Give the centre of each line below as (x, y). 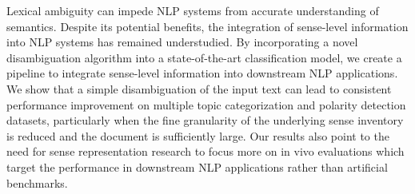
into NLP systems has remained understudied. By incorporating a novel (182, 42)
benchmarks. (37, 182)
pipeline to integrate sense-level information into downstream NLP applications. (202, 73)
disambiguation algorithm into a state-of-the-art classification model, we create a (204, 57)
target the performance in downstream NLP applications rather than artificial (197, 166)
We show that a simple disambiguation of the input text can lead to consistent (199, 88)
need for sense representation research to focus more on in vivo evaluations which (206, 151)
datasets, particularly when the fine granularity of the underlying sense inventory (205, 120)
